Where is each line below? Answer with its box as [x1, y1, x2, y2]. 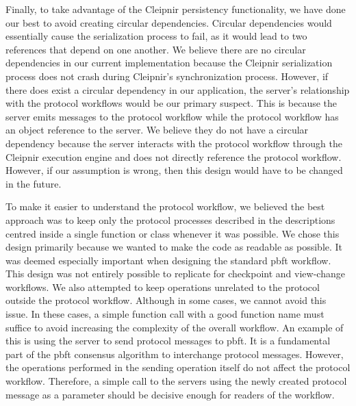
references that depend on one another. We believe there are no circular [5, 42, 306, 56]
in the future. [5, 176, 62, 190]
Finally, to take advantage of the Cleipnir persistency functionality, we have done [5, 2, 346, 16]
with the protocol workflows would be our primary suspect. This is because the [5, 96, 338, 110]
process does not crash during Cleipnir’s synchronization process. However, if [5, 68, 329, 83]
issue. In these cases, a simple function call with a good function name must [5, 307, 325, 321]
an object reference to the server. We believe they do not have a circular [5, 123, 309, 137]
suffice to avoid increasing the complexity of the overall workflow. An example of [5, 320, 344, 334]
